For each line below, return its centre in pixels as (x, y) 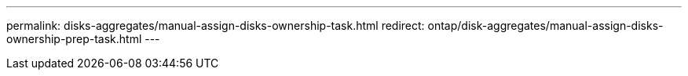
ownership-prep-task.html (74, 39)
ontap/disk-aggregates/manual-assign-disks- (545, 25)
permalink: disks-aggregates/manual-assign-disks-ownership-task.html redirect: (216, 25)
